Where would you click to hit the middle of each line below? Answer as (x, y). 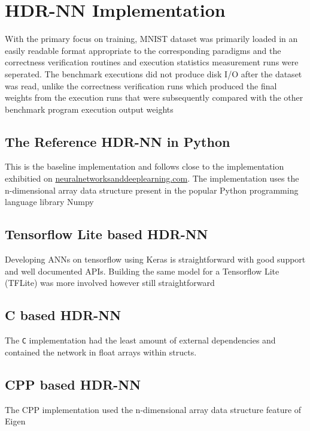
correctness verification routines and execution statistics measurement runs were (152, 62)
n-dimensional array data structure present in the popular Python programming (152, 190)
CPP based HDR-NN (73, 384)
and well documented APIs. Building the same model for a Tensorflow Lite (142, 271)
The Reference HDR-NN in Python (118, 141)
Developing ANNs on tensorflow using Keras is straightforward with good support (155, 259)
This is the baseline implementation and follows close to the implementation (145, 166)
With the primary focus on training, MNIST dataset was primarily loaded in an (151, 39)
